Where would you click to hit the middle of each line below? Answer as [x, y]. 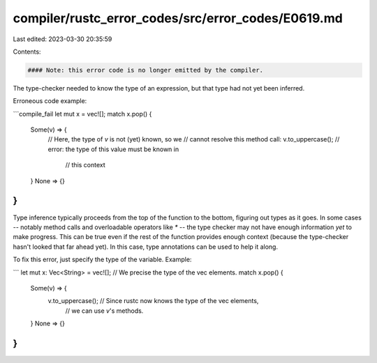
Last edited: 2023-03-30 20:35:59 [62, 39]
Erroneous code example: [50, 101]
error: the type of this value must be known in [113, 149]
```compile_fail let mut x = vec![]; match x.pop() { [82, 114]
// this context [86, 165]
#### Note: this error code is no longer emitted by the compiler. [146, 70]
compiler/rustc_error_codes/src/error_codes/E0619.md [178, 18]
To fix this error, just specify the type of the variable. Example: [102, 260]
